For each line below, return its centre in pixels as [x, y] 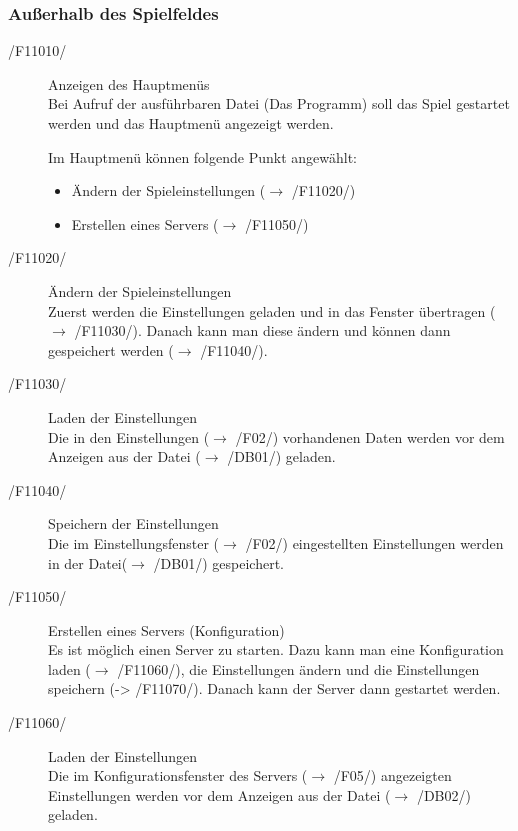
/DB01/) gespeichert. [218, 562]
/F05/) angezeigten [392, 775]
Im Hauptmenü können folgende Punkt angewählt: [203, 156]
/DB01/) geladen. [281, 456]
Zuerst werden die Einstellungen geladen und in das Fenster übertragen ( [272, 310]
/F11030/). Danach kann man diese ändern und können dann [262, 330]
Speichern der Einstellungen [133, 523]
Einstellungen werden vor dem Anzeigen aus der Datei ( [219, 794]
